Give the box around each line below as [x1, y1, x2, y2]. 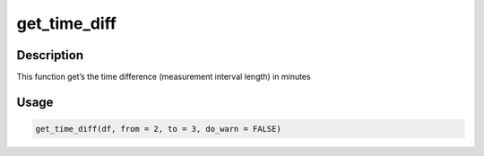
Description [16, 48, 84, 63]
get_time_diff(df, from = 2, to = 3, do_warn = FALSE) [35, 124, 281, 134]
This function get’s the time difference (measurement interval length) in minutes [16, 72, 311, 82]
